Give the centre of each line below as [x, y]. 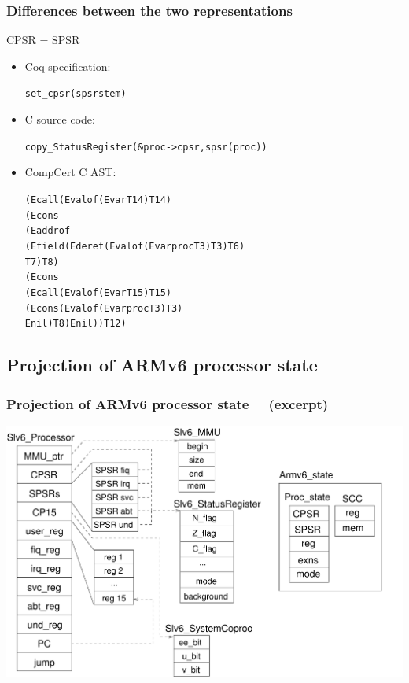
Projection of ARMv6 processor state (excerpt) [168, 403]
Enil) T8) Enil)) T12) [76, 324]
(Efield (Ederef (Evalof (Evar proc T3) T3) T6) [135, 246]
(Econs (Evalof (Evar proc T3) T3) [104, 308]
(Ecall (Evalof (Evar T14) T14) [98, 199]
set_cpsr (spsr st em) [76, 94]
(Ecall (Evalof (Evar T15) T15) [98, 292]
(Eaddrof [48, 231]
